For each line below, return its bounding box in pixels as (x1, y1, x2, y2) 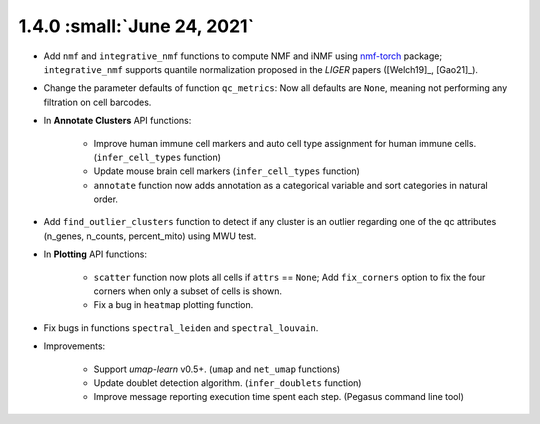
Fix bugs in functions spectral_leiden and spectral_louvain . (43, 321, 319, 334)
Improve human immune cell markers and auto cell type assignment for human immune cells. (93, 137, 477, 149)
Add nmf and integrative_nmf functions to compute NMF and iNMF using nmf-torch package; (43, 50, 443, 62)
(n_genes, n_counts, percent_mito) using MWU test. (43, 230, 257, 242)
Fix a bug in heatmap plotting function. (93, 299, 254, 311)
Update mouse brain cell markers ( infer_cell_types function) (93, 165, 360, 177)
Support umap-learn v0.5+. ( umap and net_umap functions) (93, 363, 341, 375)
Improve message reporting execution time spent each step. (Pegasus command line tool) (93, 391, 464, 403)
